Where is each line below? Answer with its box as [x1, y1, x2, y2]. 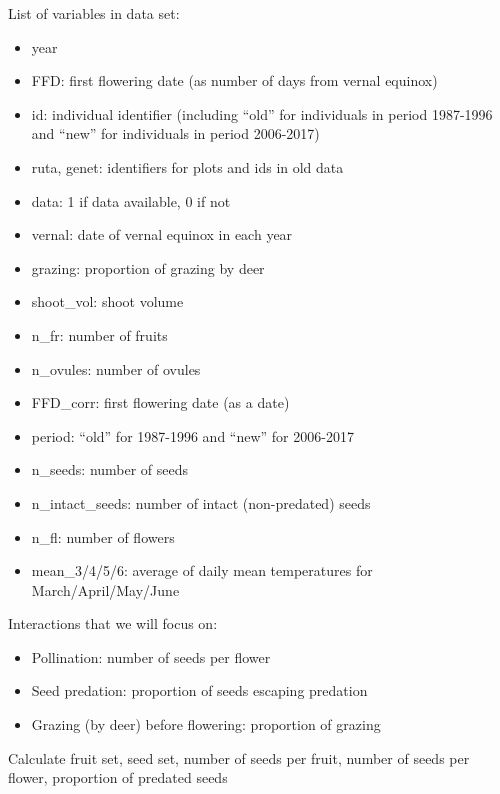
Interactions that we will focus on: [8, 613, 218, 634]
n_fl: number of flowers [31, 526, 175, 547]
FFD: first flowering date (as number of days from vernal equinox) [31, 70, 438, 91]
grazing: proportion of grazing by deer [31, 257, 265, 278]
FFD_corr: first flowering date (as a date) [31, 392, 290, 413]
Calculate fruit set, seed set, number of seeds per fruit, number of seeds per [8, 747, 470, 768]
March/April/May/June [31, 579, 180, 600]
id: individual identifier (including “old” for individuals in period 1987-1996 [31, 103, 493, 124]
